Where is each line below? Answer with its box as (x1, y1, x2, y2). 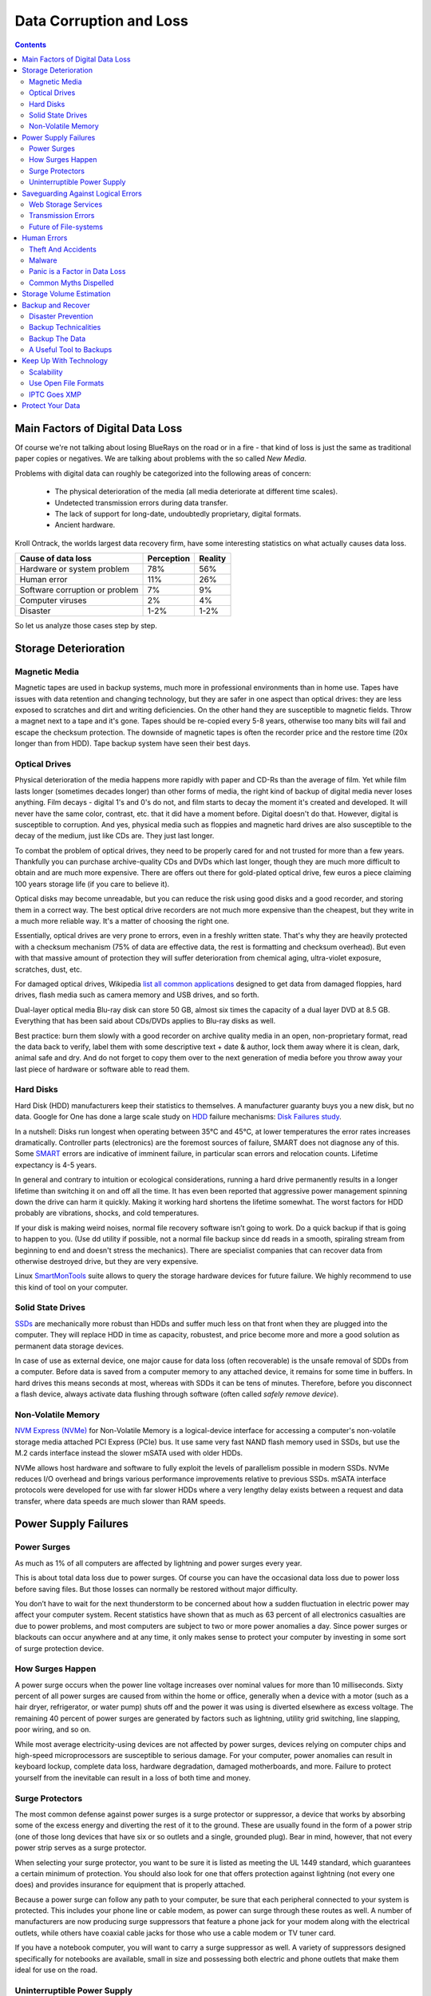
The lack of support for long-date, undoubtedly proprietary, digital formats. (54, 509, 302, 518)
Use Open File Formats (29, 378, 105, 388)
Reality (199, 553, 227, 564)
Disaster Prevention (29, 311, 93, 321)
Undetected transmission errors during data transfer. (54, 497, 228, 507)
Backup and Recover (22, 300, 91, 310)
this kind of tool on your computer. (14, 1282, 129, 1292)
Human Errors (22, 233, 68, 243)
